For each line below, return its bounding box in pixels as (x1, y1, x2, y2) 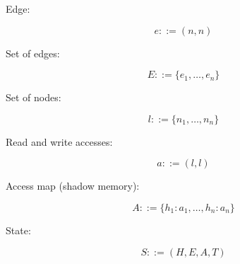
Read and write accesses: (6, 134, 113, 149)
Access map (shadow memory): (6, 178, 140, 193)
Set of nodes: (6, 90, 61, 105)
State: (6, 222, 31, 237)
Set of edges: (6, 45, 60, 60)
